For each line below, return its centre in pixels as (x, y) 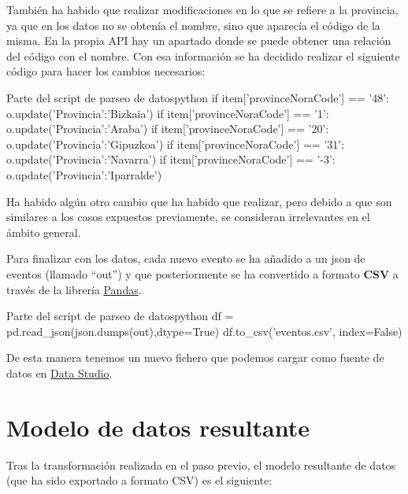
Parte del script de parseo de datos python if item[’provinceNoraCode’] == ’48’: (198, 97)
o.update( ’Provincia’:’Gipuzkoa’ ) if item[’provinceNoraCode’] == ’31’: (176, 144)
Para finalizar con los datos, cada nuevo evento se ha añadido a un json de (186, 258)
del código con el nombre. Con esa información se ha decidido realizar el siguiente (203, 55)
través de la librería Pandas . (74, 289)
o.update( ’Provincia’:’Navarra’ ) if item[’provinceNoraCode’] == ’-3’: (171, 159)
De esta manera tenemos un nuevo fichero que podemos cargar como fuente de (195, 358)
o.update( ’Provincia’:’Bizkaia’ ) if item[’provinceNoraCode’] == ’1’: (168, 113)
